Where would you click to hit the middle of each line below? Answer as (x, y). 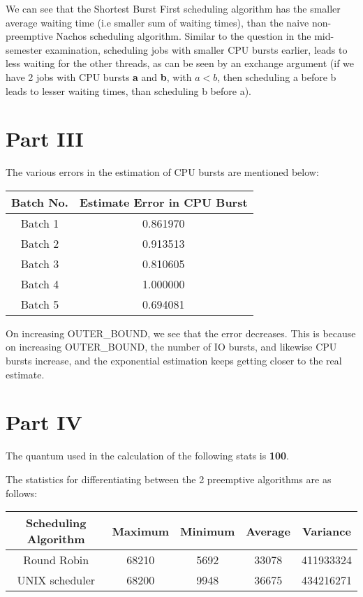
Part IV (44, 422)
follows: (22, 493)
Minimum (208, 531)
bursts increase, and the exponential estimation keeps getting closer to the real (174, 361)
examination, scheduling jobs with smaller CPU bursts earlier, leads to (196, 49)
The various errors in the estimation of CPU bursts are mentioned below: (162, 172)
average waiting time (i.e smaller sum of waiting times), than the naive (157, 22)
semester (24, 49)
